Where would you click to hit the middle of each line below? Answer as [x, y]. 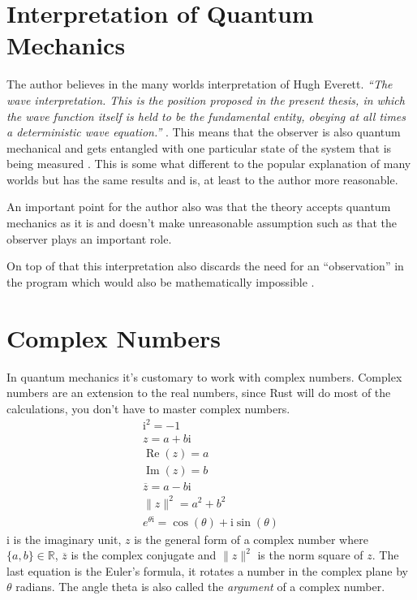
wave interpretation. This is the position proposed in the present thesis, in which [206, 99]
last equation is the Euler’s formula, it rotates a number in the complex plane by [207, 570]
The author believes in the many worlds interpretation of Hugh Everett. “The [200, 84]
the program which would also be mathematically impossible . [161, 281]
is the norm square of [310, 555]
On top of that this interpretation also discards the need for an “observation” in [205, 266]
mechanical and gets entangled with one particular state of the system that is [199, 147]
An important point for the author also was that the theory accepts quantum [199, 207]
